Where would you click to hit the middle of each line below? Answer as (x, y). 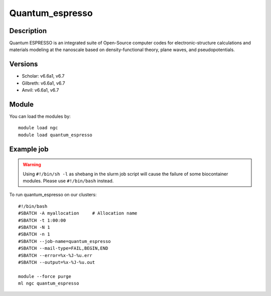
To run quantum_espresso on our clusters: (53, 195)
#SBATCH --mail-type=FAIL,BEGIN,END (63, 248)
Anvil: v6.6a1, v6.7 (40, 90)
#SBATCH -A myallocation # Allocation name (78, 213)
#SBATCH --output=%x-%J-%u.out (57, 262)
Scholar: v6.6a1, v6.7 (43, 76)
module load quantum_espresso (55, 135)
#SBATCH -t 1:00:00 (42, 220)
